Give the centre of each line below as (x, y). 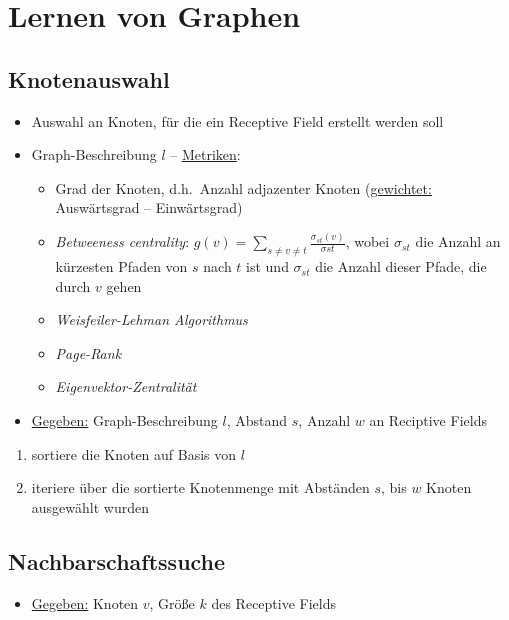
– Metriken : (205, 154)
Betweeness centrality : (122, 241)
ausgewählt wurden (90, 506)
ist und (267, 266)
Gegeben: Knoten (85, 602)
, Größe (172, 602)
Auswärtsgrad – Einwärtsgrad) (149, 207)
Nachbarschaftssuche (117, 560)
